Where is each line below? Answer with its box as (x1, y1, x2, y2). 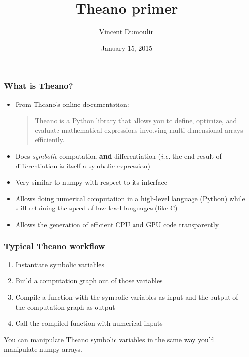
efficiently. (35, 134, 65, 145)
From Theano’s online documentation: (15, 99, 129, 109)
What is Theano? (4, 80, 73, 92)
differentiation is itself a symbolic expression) (15, 160, 150, 170)
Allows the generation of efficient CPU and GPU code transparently (15, 219, 219, 229)
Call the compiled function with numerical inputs (15, 318, 163, 328)
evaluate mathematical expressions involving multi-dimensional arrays (35, 125, 243, 135)
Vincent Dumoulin (99, 26, 154, 37)
